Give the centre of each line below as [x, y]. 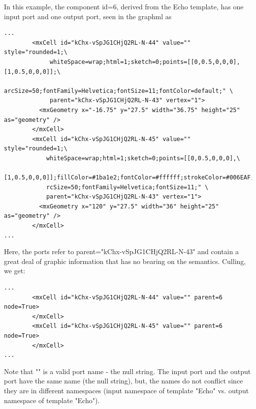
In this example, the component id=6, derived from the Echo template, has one [124, 6]
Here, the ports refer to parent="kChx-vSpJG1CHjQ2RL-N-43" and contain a [121, 251]
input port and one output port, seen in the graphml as [88, 16]
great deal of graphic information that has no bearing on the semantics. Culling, [125, 261]
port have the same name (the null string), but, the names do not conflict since [124, 381]
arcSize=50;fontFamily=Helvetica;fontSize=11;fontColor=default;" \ [119, 91]
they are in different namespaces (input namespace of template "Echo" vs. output [127, 390]
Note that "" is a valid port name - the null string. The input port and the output [128, 371]
